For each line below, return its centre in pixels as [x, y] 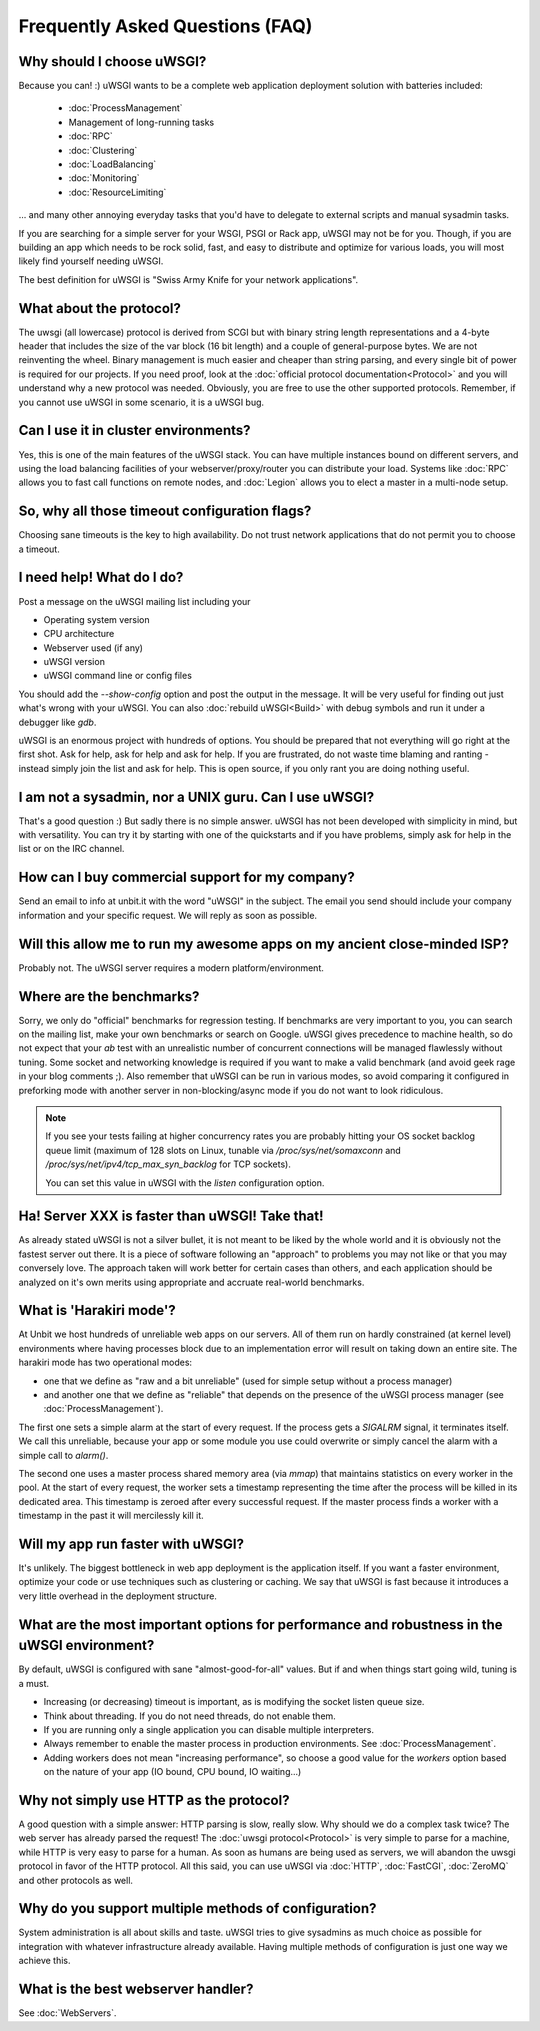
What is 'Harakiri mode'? [97, 1310]
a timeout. [39, 549]
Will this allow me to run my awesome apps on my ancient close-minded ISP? [263, 943]
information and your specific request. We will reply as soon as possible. [168, 915]
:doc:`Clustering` [103, 150]
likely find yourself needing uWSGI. [91, 261]
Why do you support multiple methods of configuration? [197, 1908]
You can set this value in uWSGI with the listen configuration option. [185, 1182]
